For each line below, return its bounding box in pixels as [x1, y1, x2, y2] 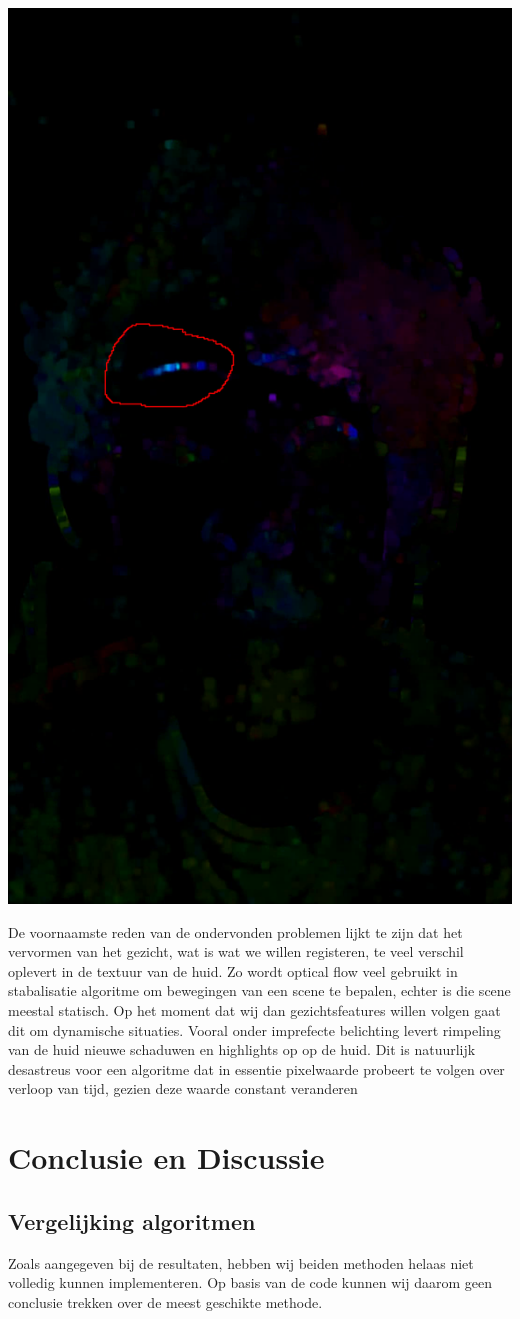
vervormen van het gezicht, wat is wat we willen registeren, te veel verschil [8, 941, 464, 962]
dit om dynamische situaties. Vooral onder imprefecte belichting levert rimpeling [8, 1019, 501, 1040]
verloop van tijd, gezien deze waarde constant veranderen [8, 1078, 358, 1099]
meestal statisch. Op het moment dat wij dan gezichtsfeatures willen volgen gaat [8, 999, 501, 1020]
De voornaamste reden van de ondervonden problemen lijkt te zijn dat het [8, 921, 463, 942]
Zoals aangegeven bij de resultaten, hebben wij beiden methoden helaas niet [8, 1252, 474, 1273]
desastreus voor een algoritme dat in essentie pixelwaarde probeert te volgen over [8, 1058, 505, 1079]
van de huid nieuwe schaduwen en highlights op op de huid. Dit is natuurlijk [8, 1039, 476, 1060]
